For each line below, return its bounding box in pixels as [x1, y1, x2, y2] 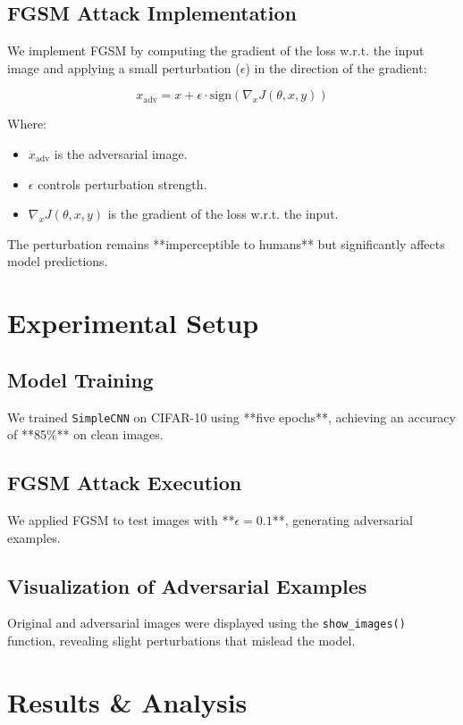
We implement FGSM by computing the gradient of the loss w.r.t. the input [7, 41, 425, 60]
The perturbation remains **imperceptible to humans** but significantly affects [7, 234, 445, 253]
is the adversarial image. [54, 144, 188, 162]
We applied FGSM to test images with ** [7, 510, 235, 529]
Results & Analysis [7, 683, 248, 720]
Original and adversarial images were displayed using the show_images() [7, 613, 406, 632]
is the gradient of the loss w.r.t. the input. [107, 204, 339, 223]
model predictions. [7, 252, 108, 271]
